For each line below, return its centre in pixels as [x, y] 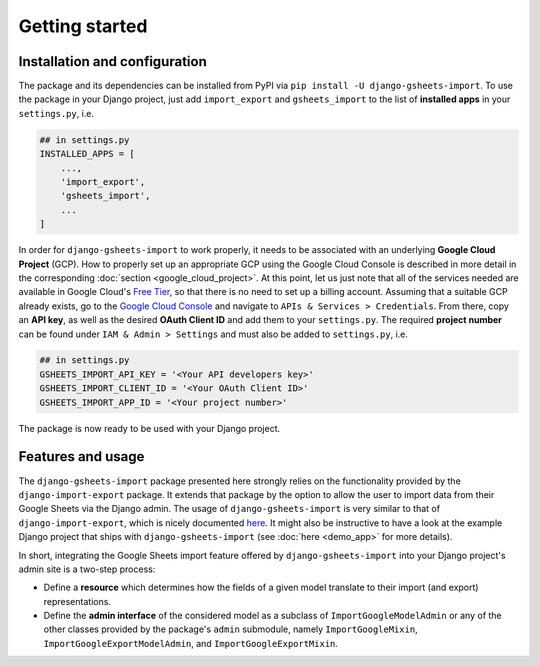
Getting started [83, 26]
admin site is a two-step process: [87, 569]
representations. [77, 601]
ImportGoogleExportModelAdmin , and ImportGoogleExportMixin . [191, 643]
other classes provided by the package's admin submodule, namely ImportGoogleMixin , [231, 629]
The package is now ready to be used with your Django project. [149, 428]
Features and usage [81, 456]
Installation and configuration [112, 61]
